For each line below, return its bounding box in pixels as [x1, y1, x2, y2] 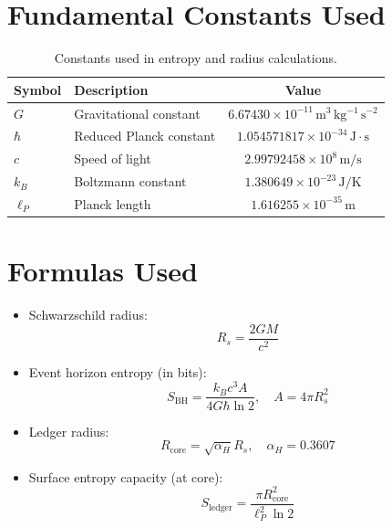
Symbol [14, 79, 62, 99]
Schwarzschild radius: [28, 305, 148, 324]
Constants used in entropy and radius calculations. [54, 48, 337, 68]
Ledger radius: [28, 421, 109, 440]
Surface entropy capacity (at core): [28, 467, 223, 486]
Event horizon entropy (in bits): [28, 362, 207, 381]
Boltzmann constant [74, 172, 187, 191]
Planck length [74, 194, 151, 213]
